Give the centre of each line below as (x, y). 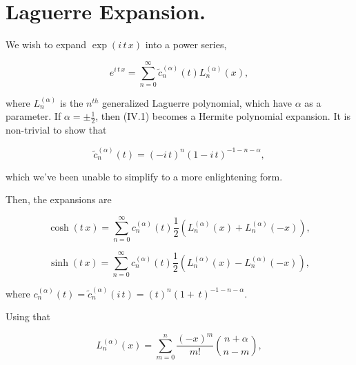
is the (71, 102)
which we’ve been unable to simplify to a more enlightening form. (144, 176)
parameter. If (33, 116)
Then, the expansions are (59, 199)
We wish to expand (46, 44)
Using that (28, 316)
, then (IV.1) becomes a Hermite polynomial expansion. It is (223, 116)
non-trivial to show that (56, 130)
